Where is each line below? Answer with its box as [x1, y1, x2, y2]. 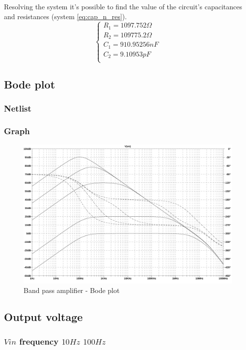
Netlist [4, 102, 31, 115]
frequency [19, 335, 59, 347]
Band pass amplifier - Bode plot [24, 285, 120, 295]
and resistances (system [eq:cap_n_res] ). [4, 11, 127, 21]
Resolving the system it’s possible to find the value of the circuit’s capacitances [4, 1, 242, 11]
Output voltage [4, 309, 83, 324]
